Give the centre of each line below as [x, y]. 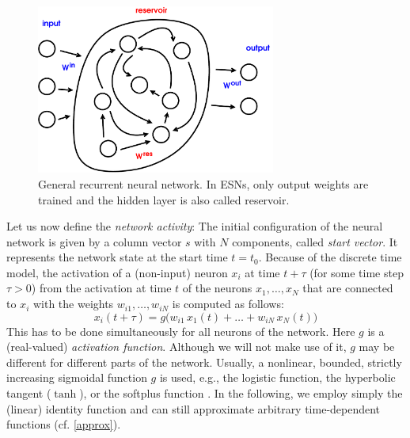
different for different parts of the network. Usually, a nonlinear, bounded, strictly [204, 362]
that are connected [348, 288]
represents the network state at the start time [117, 257]
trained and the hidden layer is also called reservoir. [164, 199]
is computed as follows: [228, 304]
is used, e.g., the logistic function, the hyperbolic [277, 377]
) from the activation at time [101, 288]
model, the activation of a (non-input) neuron [117, 272]
